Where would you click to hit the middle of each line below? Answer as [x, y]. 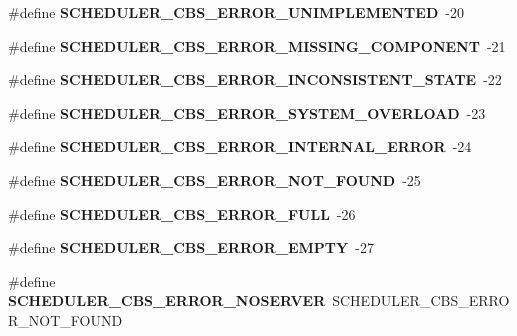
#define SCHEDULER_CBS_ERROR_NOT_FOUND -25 [214, 179]
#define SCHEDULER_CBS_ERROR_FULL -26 [182, 213]
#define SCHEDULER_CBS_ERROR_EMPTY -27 [191, 247]
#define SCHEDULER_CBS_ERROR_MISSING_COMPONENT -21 [257, 45]
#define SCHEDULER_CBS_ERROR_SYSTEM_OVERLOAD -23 [247, 112]
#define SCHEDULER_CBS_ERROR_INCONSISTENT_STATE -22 [255, 79]
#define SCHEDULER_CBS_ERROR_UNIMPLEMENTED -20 [236, 12]
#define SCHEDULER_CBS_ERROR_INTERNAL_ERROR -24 [240, 146]
